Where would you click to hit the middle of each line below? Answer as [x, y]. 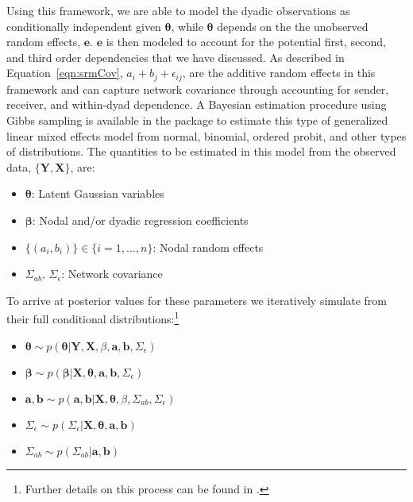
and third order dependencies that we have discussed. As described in [176, 57]
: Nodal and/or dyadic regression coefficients [140, 220]
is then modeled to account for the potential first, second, [246, 42]
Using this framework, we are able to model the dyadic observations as [178, 10]
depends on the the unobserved [293, 26]
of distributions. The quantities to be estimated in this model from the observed [201, 151]
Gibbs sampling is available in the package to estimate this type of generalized [197, 120]
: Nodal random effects [208, 247]
